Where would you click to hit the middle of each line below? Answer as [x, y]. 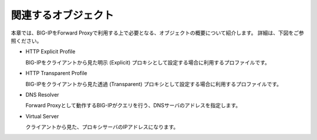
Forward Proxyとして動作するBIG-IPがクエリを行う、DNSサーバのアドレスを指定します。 [133, 105]
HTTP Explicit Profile [50, 52]
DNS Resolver [42, 94]
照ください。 [26, 40]
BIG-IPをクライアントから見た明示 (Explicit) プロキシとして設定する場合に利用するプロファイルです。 [148, 62]
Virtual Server [42, 116]
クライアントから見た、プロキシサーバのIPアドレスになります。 [102, 127]
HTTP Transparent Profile [56, 73]
